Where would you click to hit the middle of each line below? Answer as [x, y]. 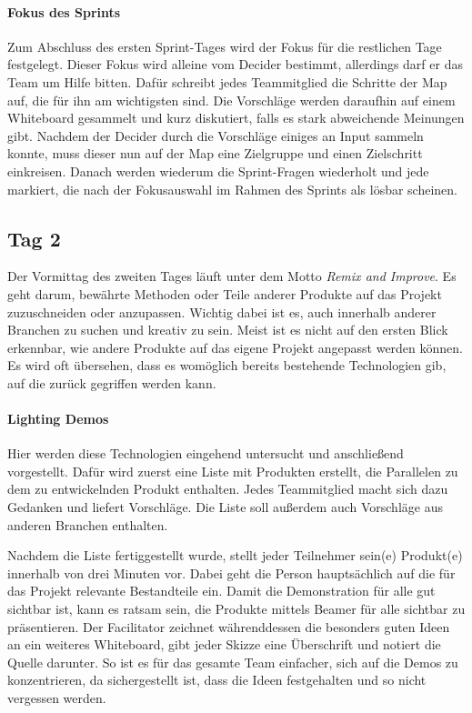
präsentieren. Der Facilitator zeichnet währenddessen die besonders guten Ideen [229, 626]
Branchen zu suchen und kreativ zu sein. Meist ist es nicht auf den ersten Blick [228, 330]
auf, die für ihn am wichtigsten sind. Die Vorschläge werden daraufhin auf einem [231, 100]
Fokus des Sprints [64, 11]
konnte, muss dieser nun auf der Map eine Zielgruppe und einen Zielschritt [215, 153]
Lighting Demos [58, 419]
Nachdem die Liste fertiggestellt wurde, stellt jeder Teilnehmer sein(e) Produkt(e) [235, 555]
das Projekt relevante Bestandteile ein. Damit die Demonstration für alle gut [221, 591]
